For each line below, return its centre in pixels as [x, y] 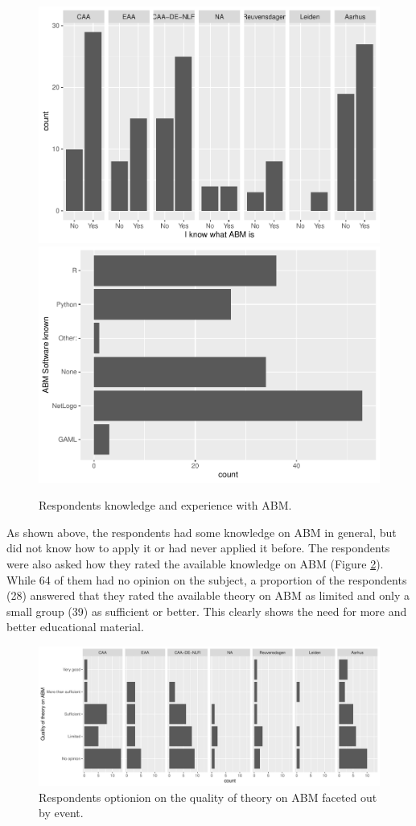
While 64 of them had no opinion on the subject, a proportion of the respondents [207, 579]
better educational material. [75, 627]
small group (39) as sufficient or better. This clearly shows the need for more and [207, 611]
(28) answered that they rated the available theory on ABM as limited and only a [208, 595]
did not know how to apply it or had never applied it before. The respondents [198, 548]
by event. [61, 813]
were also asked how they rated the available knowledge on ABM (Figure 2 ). [195, 564]
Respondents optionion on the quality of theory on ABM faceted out [208, 797]
